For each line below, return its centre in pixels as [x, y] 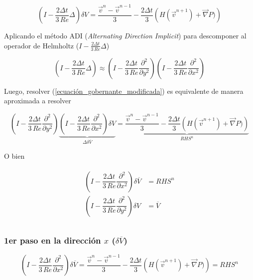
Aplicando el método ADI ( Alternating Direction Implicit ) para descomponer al [125, 36]
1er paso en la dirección [53, 240]
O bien [14, 155]
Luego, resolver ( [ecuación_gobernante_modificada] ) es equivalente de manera [124, 91]
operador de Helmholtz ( [42, 45]
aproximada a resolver [38, 101]
